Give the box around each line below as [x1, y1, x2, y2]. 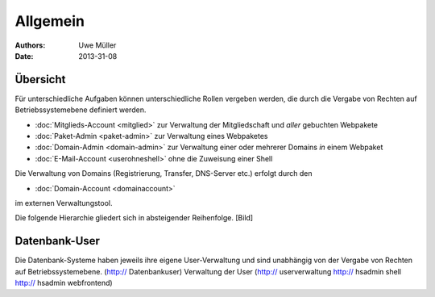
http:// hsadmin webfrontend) [14, 278, 113, 288]
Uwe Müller [78, 40, 117, 50]
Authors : [14, 40, 46, 50]
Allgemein [14, 12, 85, 30]
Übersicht [14, 73, 66, 86]
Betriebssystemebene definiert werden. [14, 105, 147, 115]
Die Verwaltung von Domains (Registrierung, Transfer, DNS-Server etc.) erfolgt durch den [14, 169, 313, 178]
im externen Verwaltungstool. [14, 198, 113, 207]
